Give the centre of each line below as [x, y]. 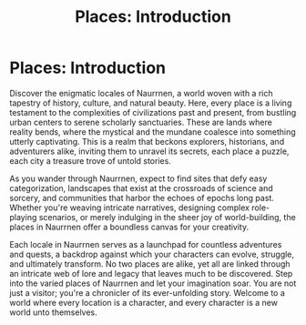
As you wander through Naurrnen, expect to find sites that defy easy [138, 178]
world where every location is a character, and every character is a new [143, 302]
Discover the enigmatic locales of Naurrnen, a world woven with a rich [141, 93]
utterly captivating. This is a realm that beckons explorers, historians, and [147, 141]
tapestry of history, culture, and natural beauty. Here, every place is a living [151, 103]
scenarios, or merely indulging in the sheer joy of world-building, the [167, 217]
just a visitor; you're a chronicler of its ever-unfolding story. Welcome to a [147, 292]
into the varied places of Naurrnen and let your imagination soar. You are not [153, 283]
